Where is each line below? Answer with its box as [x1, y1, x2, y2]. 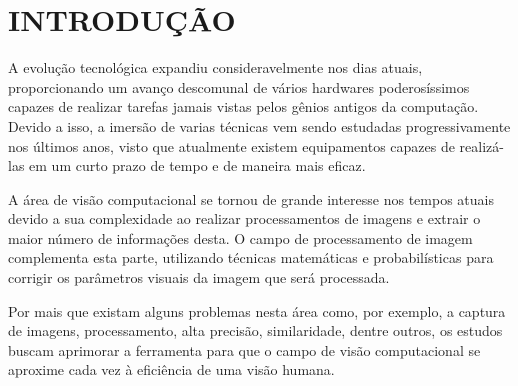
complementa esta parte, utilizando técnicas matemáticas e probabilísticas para [8, 247, 494, 268]
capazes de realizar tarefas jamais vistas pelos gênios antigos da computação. [8, 96, 479, 117]
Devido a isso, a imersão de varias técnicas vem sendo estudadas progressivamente [8, 115, 511, 136]
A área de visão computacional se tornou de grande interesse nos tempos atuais [8, 188, 494, 209]
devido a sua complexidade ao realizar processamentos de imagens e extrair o [8, 208, 481, 229]
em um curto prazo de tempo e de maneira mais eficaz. [29, 155, 366, 176]
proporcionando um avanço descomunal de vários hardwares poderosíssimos [8, 76, 470, 97]
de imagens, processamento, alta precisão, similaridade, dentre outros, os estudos [8, 320, 503, 341]
